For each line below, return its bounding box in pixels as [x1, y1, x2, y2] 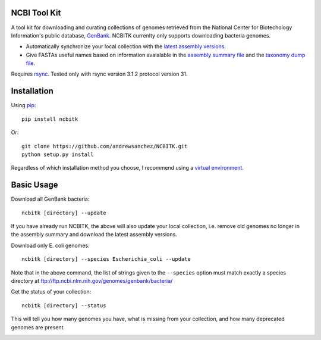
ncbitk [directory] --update [21, 209, 106, 216]
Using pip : [11, 102, 36, 109]
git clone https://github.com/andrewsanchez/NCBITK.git [21, 143, 188, 149]
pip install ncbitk [21, 116, 78, 122]
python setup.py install [21, 151, 94, 158]
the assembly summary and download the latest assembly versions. [11, 231, 178, 238]
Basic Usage [11, 180, 58, 190]
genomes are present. [11, 323, 65, 330]
